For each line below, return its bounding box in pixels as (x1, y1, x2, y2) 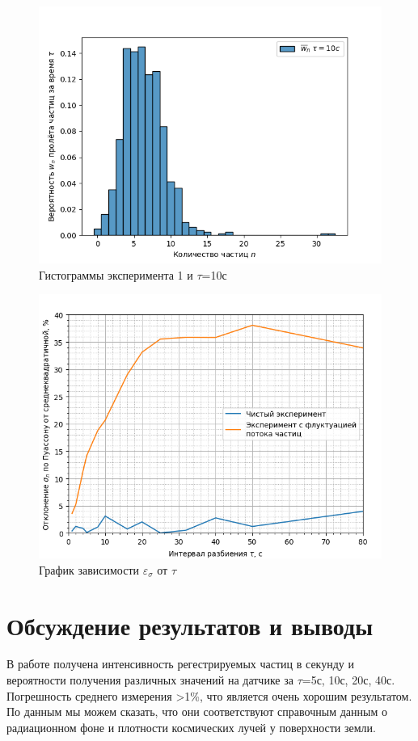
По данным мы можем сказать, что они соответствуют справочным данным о (6, 703, 387, 720)
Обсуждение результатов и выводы (6, 608, 374, 642)
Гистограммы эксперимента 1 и (39, 266, 193, 283)
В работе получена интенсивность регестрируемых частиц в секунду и (6, 655, 354, 672)
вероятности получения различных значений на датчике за (6, 672, 293, 688)
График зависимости (39, 561, 140, 578)
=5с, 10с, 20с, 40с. (302, 672, 395, 688)
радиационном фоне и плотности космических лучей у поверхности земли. (6, 718, 376, 735)
